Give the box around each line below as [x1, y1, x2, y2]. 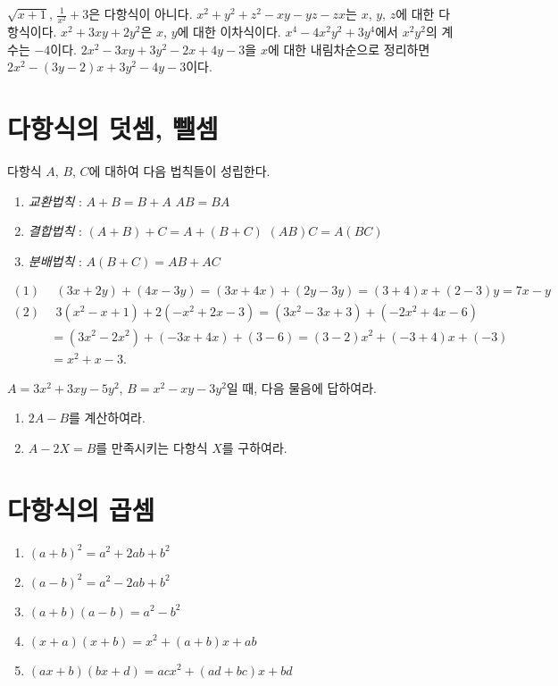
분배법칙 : [28, 251, 82, 270]
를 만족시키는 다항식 [96, 438, 208, 456]
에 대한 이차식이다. [177, 22, 281, 41]
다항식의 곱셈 [7, 490, 155, 527]
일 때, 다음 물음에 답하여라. [226, 378, 377, 397]
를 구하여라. [221, 438, 287, 456]
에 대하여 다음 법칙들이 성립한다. [88, 162, 271, 180]
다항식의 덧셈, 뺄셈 [7, 110, 219, 146]
